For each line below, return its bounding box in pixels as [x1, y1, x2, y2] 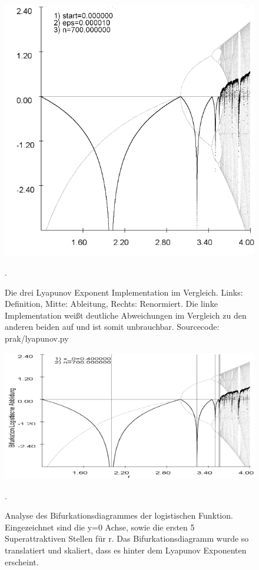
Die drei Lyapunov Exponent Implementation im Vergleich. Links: [5, 286, 243, 298]
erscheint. [5, 555, 39, 568]
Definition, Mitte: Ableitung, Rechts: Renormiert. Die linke [5, 297, 218, 310]
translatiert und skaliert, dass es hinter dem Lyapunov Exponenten [5, 544, 247, 556]
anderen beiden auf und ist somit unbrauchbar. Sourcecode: [5, 320, 220, 333]
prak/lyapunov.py [5, 332, 69, 344]
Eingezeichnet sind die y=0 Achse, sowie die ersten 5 [5, 520, 195, 533]
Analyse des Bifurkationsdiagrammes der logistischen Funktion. [5, 509, 233, 522]
